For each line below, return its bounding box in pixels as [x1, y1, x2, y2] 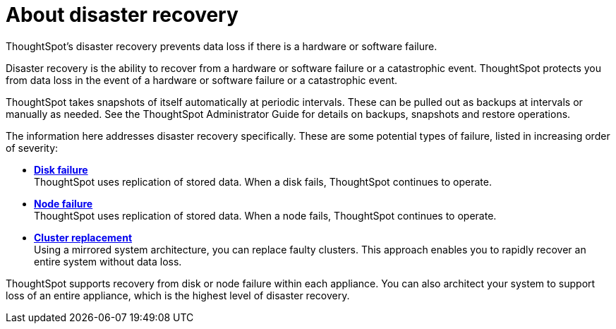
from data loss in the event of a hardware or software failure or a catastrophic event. [6, 73, 398, 86]
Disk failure [34, 163, 88, 176]
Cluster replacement [34, 231, 133, 244]
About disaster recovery [6, 3, 238, 27]
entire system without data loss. [34, 255, 182, 268]
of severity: [6, 141, 59, 154]
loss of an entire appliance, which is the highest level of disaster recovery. [6, 289, 350, 301]
